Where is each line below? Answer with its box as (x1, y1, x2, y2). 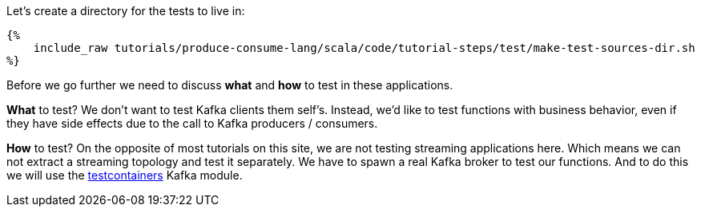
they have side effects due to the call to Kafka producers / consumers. (6, 116, 378, 130)
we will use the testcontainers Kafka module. (6, 168, 243, 182)
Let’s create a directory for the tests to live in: (6, 4, 245, 18)
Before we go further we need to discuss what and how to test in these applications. (6, 78, 453, 92)
